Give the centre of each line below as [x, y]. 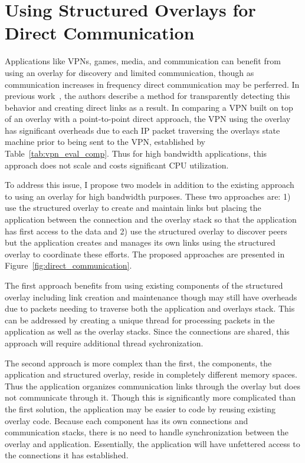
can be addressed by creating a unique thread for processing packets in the [140, 320]
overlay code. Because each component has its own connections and [127, 420]
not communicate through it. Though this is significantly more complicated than [150, 397]
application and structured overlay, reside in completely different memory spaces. [151, 374]
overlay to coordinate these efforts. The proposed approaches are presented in [145, 254]
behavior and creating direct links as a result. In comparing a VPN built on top [149, 107]
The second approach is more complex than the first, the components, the [138, 363]
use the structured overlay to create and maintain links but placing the [133, 208]
